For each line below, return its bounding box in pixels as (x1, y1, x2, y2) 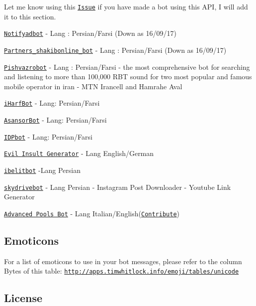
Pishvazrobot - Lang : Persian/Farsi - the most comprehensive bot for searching (4, 61, 250, 72)
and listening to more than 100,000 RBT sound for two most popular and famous (4, 71, 252, 82)
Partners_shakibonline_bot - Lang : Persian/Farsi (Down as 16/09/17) (4, 44, 227, 55)
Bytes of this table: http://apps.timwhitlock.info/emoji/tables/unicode (4, 266, 239, 276)
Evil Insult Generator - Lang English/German (4, 148, 154, 158)
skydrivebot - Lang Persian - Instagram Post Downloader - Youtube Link (4, 181, 231, 192)
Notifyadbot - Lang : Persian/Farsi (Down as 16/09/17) (4, 28, 176, 38)
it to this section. (4, 11, 56, 21)
